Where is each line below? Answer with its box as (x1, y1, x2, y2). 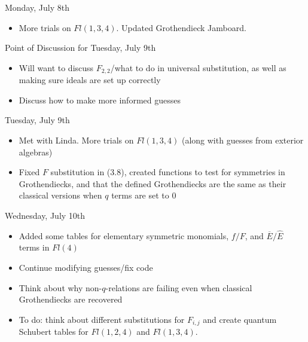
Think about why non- (19, 281, 102, 294)
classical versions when (19, 189, 102, 201)
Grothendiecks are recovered (19, 293, 123, 306)
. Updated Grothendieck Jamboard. (116, 21, 246, 33)
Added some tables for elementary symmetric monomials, (19, 229, 229, 242)
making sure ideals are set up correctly (19, 74, 161, 86)
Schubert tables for (19, 325, 89, 338)
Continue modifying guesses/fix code (19, 261, 153, 273)
